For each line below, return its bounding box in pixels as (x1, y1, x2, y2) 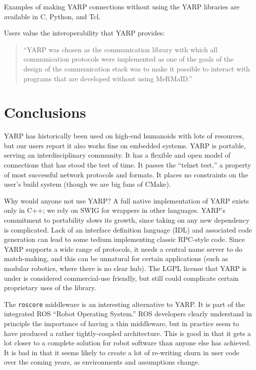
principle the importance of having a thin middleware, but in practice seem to (4, 318, 239, 329)
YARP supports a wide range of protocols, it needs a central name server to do (4, 243, 243, 254)
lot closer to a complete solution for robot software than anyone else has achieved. (4, 337, 251, 348)
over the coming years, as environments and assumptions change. (4, 357, 200, 367)
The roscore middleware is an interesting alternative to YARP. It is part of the (4, 299, 245, 309)
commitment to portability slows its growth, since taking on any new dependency (4, 215, 250, 225)
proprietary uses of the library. (4, 282, 96, 293)
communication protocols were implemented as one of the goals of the (23, 54, 234, 64)
